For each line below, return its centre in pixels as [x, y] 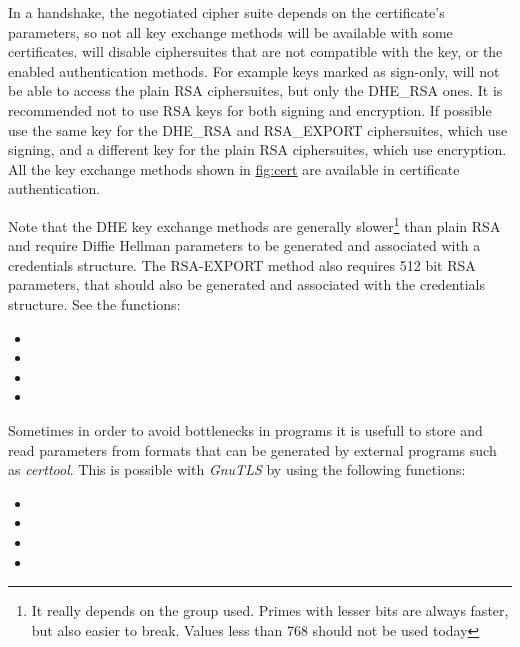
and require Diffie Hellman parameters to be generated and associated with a [244, 245]
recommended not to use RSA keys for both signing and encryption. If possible [250, 109]
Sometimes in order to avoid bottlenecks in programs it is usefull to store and [245, 429]
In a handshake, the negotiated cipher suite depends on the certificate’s [226, 12]
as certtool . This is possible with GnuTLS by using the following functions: [237, 469]
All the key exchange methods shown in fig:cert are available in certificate [234, 168]
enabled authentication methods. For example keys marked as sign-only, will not [254, 70]
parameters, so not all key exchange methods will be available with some [230, 31]
